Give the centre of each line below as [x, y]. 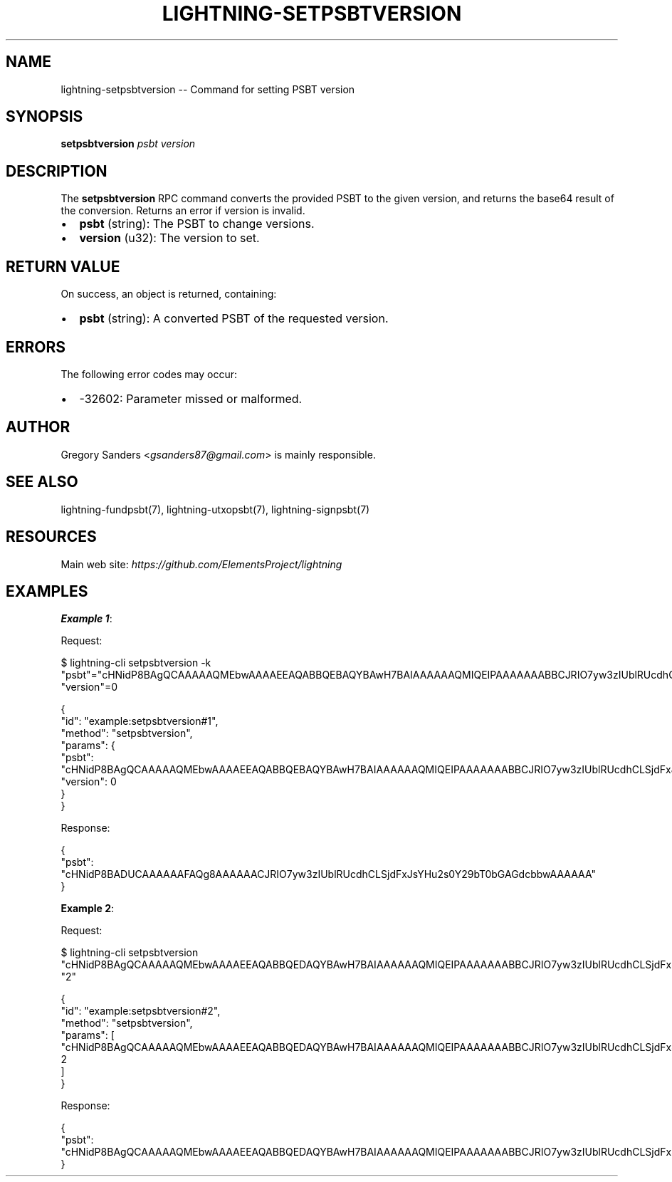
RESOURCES [51, 537]
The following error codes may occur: [149, 374]
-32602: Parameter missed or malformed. [191, 398]
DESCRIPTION [57, 171]
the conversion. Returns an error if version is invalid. [183, 211]
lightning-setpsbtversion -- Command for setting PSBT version [208, 89]
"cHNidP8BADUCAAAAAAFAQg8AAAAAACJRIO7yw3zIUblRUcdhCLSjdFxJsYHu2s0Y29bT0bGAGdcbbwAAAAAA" [328, 874]
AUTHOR [38, 427]
